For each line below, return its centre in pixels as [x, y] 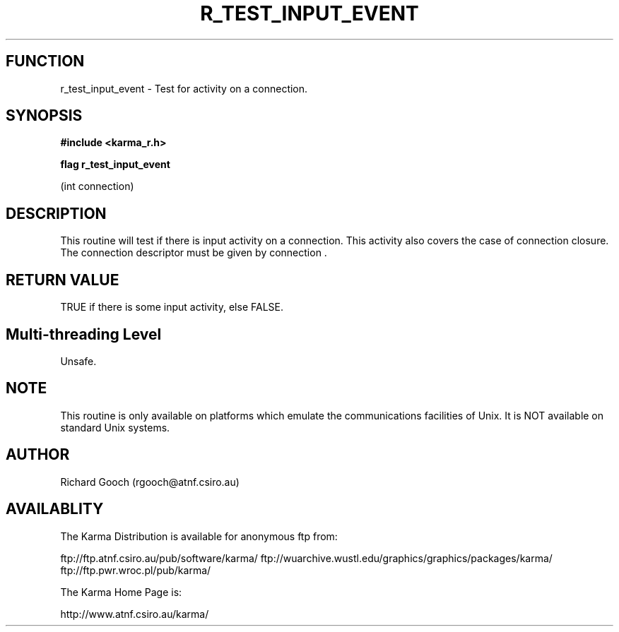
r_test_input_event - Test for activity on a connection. [184, 88]
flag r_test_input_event [115, 165]
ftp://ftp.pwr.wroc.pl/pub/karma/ [136, 570]
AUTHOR [38, 455]
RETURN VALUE [63, 280]
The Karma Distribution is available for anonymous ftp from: [199, 536]
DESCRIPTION [56, 213]
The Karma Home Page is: [121, 592]
